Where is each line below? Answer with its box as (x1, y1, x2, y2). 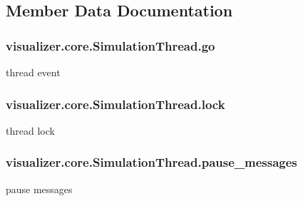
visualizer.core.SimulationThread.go (6, 36, 215, 54)
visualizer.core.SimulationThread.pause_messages (6, 153, 297, 171)
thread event (6, 65, 61, 79)
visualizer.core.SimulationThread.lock (6, 95, 225, 113)
